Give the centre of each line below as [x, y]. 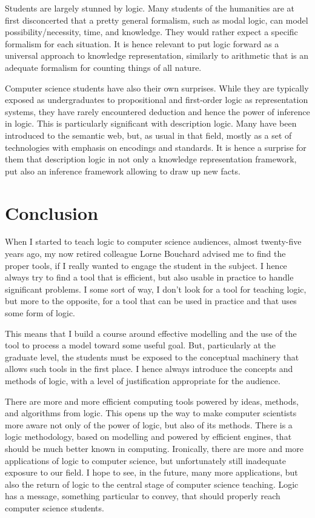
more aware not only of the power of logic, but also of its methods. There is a [149, 424]
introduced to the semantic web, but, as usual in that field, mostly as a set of [148, 135]
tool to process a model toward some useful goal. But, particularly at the [141, 345]
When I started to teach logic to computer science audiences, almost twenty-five [153, 241]
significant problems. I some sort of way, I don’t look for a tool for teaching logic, [156, 289]
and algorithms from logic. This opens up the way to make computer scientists [151, 413]
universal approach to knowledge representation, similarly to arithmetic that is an [157, 55]
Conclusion [52, 212]
